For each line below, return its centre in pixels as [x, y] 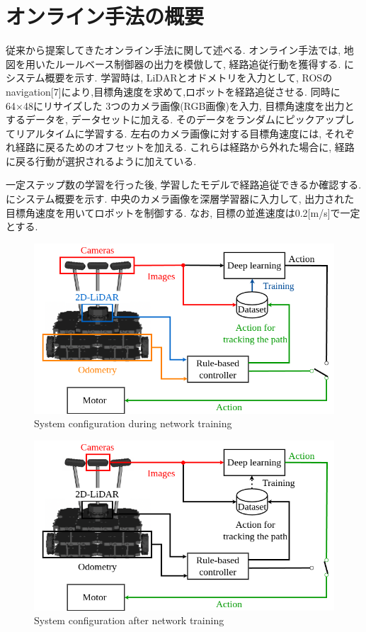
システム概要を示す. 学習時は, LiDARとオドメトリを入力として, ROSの [169, 78]
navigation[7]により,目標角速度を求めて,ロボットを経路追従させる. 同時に [173, 91]
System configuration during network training [133, 423]
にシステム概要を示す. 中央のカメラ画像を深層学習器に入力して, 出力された [180, 199]
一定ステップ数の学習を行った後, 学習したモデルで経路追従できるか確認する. [184, 185]
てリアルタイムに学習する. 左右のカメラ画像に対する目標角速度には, [164, 133]
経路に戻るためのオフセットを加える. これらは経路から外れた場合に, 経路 [185, 147]
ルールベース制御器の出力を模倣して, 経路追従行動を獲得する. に [204, 63]
